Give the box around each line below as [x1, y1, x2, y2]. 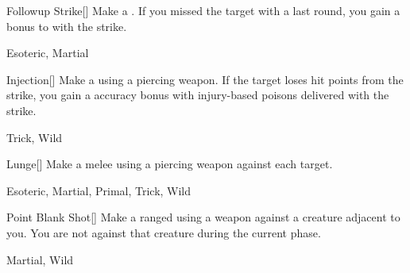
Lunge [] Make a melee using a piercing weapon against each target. [6, 156, 333, 172]
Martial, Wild [6, 251, 74, 267]
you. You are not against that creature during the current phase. [6, 224, 321, 240]
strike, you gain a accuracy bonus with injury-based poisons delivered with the [6, 87, 389, 103]
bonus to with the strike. [6, 17, 127, 34]
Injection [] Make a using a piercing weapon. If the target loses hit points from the [6, 71, 404, 87]
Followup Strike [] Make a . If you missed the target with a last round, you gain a [6, 2, 400, 18]
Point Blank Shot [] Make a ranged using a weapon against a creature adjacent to [6, 209, 400, 225]
